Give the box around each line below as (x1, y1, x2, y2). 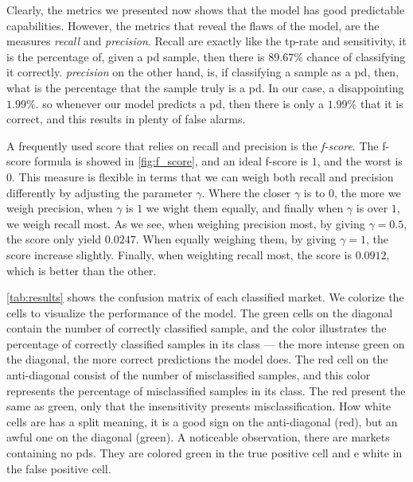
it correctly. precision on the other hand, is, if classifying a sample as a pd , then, (6, 64, 399, 80)
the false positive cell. (6, 460, 111, 476)
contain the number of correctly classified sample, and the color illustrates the (6, 320, 387, 336)
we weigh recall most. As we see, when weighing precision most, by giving (6, 215, 365, 231)
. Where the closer (201, 184, 291, 200)
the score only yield (6, 231, 102, 247)
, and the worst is (317, 153, 403, 169)
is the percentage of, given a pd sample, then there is (6, 48, 265, 64)
